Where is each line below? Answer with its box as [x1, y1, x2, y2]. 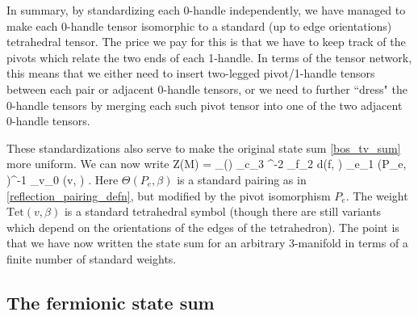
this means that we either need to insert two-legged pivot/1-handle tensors [6, 65, 375, 82]
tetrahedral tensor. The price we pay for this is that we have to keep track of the [6, 33, 406, 50]
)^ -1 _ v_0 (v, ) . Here [6, 171, 119, 187]
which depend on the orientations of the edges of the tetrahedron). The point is [6, 218, 399, 235]
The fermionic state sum [6, 289, 215, 314]
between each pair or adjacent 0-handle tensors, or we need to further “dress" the [6, 80, 408, 97]
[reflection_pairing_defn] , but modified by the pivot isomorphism [6, 187, 331, 204]
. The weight [345, 187, 408, 204]
